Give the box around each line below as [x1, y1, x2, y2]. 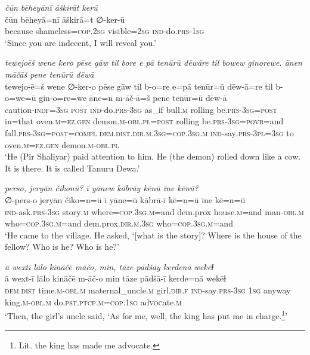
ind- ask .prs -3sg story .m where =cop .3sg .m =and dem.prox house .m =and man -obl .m [5, 205, 304, 218]
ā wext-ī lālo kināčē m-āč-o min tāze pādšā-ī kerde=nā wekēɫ [5, 272, 227, 284]
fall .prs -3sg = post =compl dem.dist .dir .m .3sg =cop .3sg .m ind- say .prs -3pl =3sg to [5, 126, 294, 139]
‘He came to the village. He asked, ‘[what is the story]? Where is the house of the [5, 228, 302, 241]
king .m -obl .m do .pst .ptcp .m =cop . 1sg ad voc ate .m [5, 295, 182, 308]
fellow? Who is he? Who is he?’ [5, 240, 119, 253]
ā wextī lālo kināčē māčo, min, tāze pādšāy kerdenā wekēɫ [5, 260, 214, 273]
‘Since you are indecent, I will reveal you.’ [5, 36, 157, 48]
